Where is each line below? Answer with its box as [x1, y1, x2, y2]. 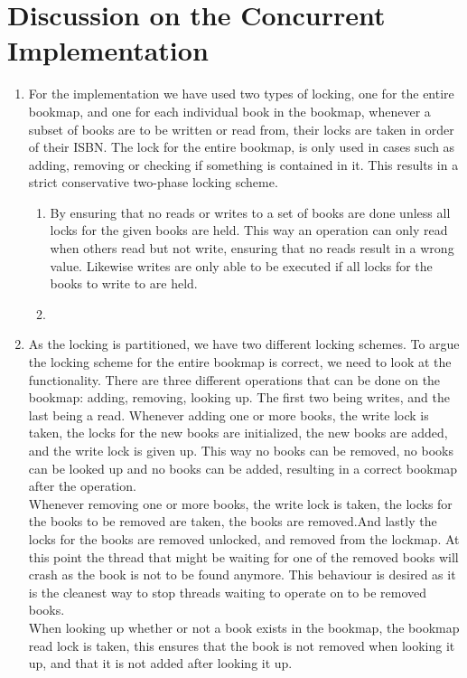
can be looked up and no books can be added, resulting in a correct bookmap [28, 458, 458, 477]
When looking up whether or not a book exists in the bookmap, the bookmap [28, 617, 460, 636]
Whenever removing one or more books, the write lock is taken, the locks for [28, 494, 453, 513]
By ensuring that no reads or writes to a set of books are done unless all [50, 202, 451, 221]
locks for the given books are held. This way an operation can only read [50, 221, 448, 240]
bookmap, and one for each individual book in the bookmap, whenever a [28, 101, 431, 120]
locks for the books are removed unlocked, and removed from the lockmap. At [28, 529, 460, 548]
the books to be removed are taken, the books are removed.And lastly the [28, 512, 437, 531]
